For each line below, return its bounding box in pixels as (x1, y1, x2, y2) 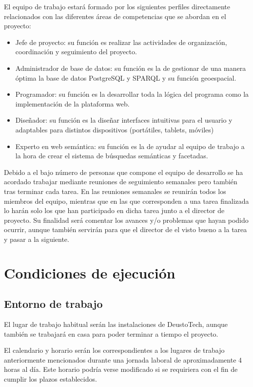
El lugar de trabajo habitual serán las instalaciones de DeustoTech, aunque (4, 319, 228, 329)
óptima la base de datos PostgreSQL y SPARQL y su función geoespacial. (15, 72, 236, 83)
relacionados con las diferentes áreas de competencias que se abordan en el (4, 11, 226, 21)
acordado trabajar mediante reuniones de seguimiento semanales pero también (4, 176, 237, 187)
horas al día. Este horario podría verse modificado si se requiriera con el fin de (4, 364, 238, 374)
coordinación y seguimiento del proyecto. (15, 46, 137, 57)
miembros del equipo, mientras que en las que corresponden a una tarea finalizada (4, 195, 249, 206)
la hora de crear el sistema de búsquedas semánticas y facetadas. (15, 150, 208, 161)
